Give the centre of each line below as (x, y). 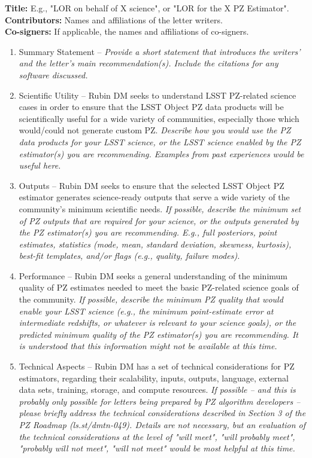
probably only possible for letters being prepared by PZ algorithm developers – (160, 401)
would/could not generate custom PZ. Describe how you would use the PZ (155, 130)
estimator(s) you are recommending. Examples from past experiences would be (161, 153)
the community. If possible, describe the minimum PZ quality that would (151, 299)
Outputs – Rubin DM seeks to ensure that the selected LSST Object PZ (152, 185)
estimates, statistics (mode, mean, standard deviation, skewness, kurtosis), (155, 244)
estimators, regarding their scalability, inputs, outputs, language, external (154, 378)
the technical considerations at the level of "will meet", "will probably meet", (157, 436)
